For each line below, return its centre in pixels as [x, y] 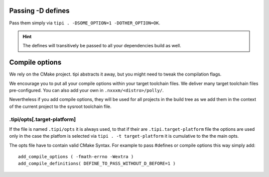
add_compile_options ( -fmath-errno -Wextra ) [76, 157]
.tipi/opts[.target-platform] [43, 119]
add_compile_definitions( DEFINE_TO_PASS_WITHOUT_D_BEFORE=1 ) [97, 164]
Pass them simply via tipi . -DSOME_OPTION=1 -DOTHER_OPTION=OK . [85, 23]
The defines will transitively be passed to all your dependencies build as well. [102, 46]
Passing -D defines [39, 11]
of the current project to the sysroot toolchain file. [60, 106]
